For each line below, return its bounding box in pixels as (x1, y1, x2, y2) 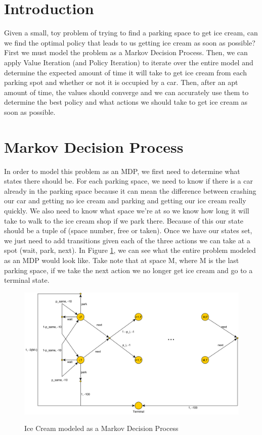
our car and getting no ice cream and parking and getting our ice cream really (4, 195, 246, 206)
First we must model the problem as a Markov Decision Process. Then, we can (4, 47, 248, 58)
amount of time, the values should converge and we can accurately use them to (4, 86, 249, 97)
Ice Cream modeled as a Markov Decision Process (24, 423, 179, 433)
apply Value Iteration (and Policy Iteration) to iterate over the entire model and (4, 57, 253, 67)
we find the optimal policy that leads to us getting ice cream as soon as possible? (4, 37, 255, 48)
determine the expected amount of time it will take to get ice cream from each (4, 67, 247, 77)
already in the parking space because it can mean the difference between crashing (4, 185, 256, 196)
